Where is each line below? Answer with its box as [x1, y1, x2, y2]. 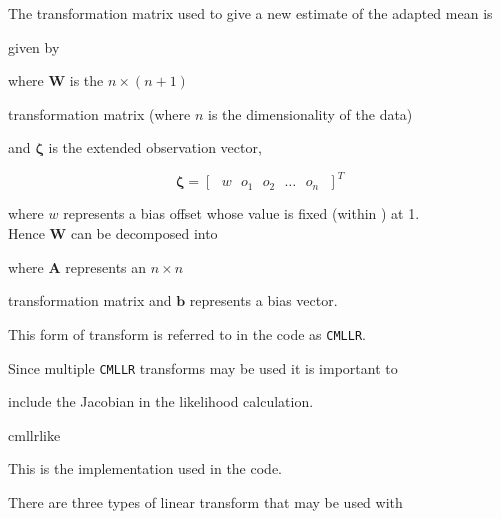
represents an [65, 256, 147, 277]
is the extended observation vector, [48, 137, 262, 158]
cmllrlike [8, 424, 61, 445]
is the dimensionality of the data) [207, 103, 413, 124]
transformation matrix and [8, 290, 172, 311]
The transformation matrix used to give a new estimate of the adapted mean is [8, 3, 493, 23]
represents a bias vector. [189, 290, 338, 311]
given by [8, 36, 60, 57]
